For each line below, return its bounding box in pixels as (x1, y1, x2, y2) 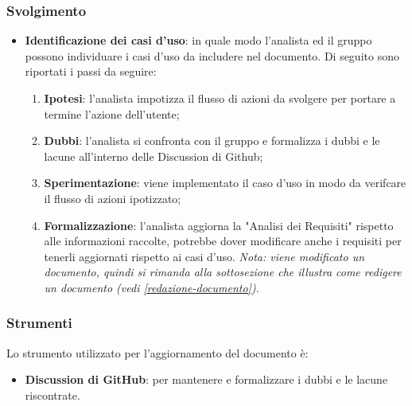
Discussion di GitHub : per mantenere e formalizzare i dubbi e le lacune (25, 371, 388, 388)
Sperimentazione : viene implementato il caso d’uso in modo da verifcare (44, 174, 406, 191)
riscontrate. (25, 386, 80, 403)
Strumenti (6, 313, 72, 333)
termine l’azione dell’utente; (44, 105, 180, 122)
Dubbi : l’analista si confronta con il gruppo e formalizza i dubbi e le (44, 132, 380, 149)
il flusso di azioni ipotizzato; (44, 189, 181, 206)
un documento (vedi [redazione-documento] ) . (44, 279, 259, 295)
